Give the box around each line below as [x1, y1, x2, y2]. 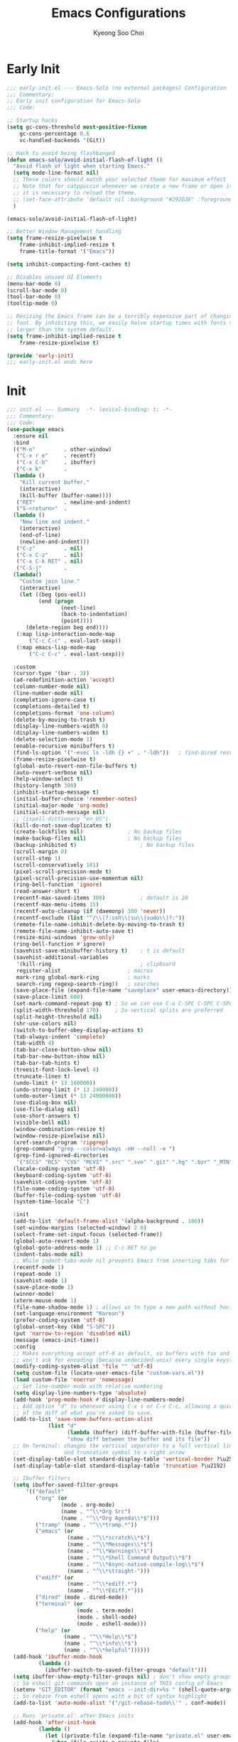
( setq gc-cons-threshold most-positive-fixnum [6, 124, 147, 131]
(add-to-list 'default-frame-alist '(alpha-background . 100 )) [13, 1218, 204, 1225]
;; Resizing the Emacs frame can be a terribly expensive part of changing [6, 313, 236, 320]
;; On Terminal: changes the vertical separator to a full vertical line [13, 1442, 236, 1449]
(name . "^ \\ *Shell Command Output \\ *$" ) [67, 1554, 192, 1561]
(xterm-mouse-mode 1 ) [13, 1297, 77, 1304]
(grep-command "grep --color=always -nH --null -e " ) [13, 1145, 175, 1152]
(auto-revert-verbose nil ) [13, 769, 93, 776]
